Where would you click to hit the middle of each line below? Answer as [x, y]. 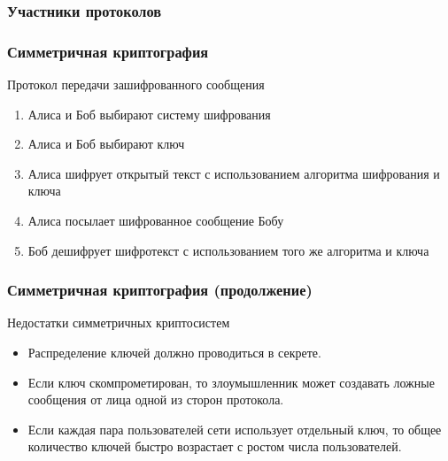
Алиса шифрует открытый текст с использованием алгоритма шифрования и [234, 173]
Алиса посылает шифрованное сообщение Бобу [156, 221]
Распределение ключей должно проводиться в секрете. [174, 353]
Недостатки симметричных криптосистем [119, 323]
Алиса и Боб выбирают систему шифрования [149, 114]
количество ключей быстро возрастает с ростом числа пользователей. [215, 446]
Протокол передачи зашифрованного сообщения [136, 85]
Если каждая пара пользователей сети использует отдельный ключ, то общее [235, 429]
